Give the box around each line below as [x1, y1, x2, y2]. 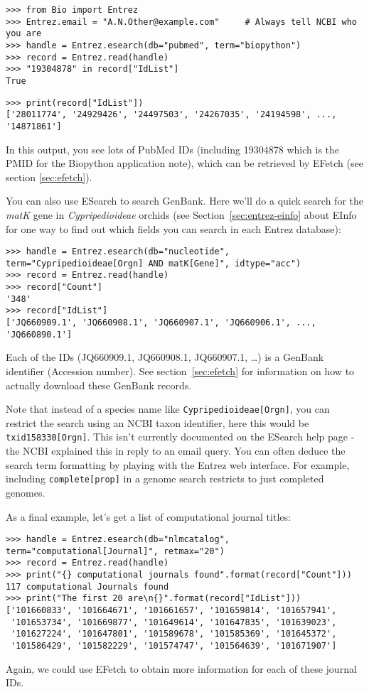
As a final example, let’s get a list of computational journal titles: [6, 509, 291, 524]
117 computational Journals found [6, 581, 169, 592]
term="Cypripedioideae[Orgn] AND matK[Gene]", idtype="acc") [6, 258, 301, 269]
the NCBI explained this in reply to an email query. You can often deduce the [6, 443, 346, 458]
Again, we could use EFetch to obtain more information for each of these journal [6, 661, 357, 676]
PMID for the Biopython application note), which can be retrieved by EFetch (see [6, 156, 363, 171]
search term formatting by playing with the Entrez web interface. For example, [6, 457, 350, 472]
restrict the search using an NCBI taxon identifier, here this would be [6, 415, 309, 430]
